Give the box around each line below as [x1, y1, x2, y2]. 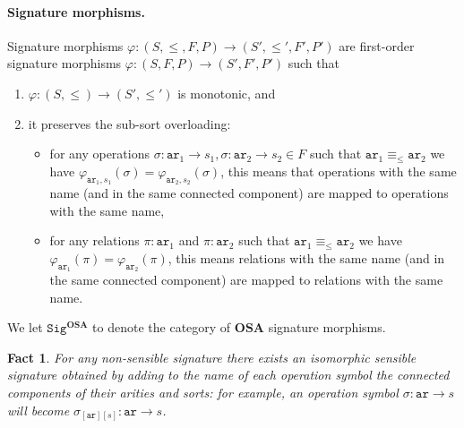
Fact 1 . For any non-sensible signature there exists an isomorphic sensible [7, 347, 417, 366]
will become [7, 400, 70, 419]
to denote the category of [92, 318, 231, 337]
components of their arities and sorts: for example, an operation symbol [7, 382, 399, 401]
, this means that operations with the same [220, 161, 457, 180]
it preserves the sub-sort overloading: [28, 114, 231, 133]
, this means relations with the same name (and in [168, 248, 445, 267]
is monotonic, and [177, 83, 276, 102]
